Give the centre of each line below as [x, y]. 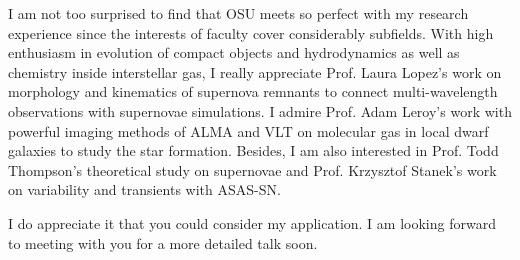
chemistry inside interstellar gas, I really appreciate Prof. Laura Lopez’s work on [255, 71]
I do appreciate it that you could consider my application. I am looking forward [252, 222]
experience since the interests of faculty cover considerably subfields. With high [251, 32]
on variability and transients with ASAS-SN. [144, 189]
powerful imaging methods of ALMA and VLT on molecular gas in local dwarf [248, 130]
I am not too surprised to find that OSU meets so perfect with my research [238, 13]
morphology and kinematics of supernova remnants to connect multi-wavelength [253, 91]
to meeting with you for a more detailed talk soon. [163, 242]
